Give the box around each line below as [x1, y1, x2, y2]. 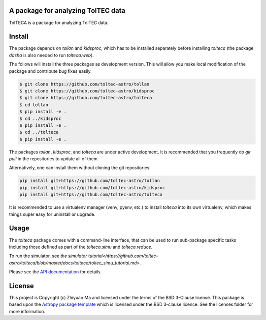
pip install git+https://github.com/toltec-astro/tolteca [19, 192, 163, 198]
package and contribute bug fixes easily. [9, 68, 92, 74]
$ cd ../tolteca [19, 129, 59, 135]
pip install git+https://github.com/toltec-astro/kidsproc [19, 185, 165, 190]
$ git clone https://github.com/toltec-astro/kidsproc [19, 88, 155, 93]
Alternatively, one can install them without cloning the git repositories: [9, 165, 151, 171]
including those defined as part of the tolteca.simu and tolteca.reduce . [9, 244, 153, 250]
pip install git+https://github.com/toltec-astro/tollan [19, 178, 160, 184]
